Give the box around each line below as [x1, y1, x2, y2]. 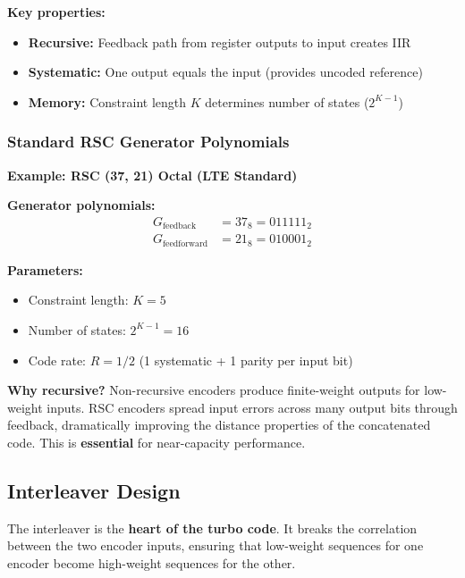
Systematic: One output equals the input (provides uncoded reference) [28, 63, 423, 81]
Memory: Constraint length [28, 92, 187, 111]
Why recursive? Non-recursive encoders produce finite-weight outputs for [7, 381, 420, 399]
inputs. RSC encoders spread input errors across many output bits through [46, 398, 458, 416]
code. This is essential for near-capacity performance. [7, 432, 306, 451]
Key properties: [7, 3, 106, 21]
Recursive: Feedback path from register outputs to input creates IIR [28, 32, 411, 51]
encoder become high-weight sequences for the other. [7, 553, 296, 572]
